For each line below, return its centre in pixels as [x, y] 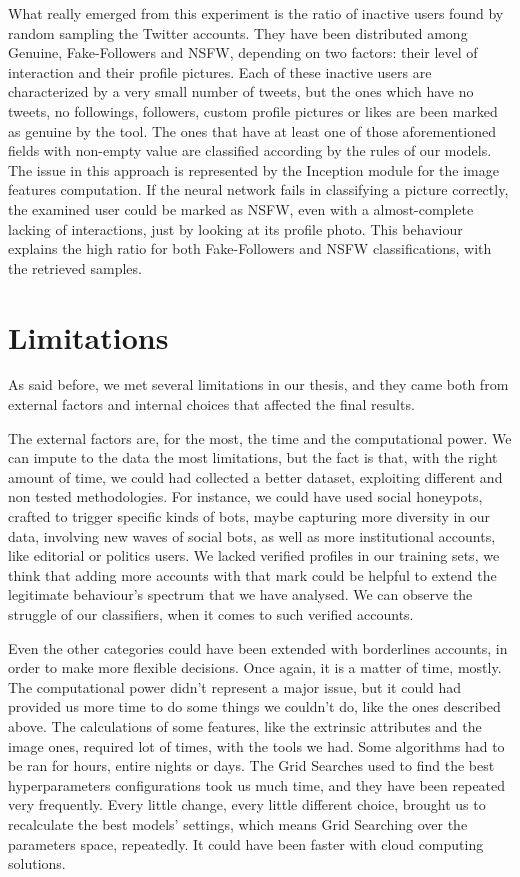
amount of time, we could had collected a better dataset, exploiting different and [255, 476]
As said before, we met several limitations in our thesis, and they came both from [258, 384]
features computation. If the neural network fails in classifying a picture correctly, [258, 189]
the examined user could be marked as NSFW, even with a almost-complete [241, 208]
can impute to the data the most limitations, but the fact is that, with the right [253, 457]
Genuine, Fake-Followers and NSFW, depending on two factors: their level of [243, 52]
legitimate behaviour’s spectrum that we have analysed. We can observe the [240, 594]
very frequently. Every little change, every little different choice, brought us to [247, 804]
